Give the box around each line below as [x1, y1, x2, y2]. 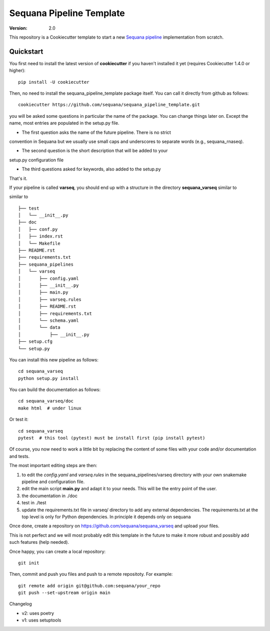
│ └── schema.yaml [18, 317, 79, 323]
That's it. [9, 175, 27, 181]
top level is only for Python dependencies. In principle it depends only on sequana [21, 514, 191, 520]
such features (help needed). [9, 539, 69, 545]
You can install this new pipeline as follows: [9, 356, 98, 363]
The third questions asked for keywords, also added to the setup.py [21, 166, 161, 172]
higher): [9, 68, 26, 74]
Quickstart [9, 47, 43, 56]
